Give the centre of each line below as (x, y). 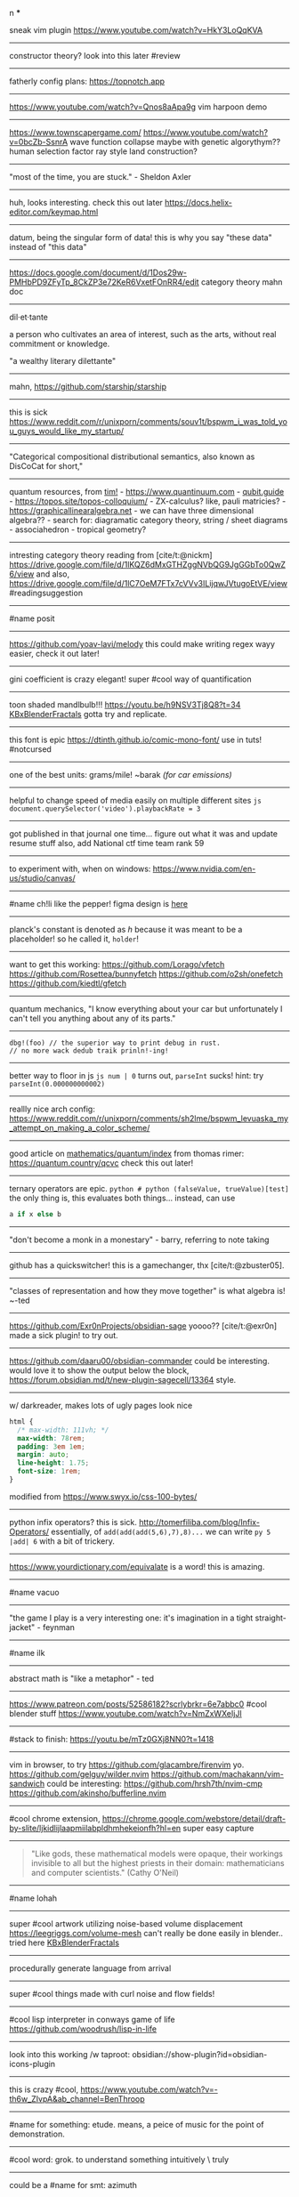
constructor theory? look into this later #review (95, 56)
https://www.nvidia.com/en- (204, 868)
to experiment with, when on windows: (80, 868)
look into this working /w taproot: (70, 2054)
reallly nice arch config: (52, 1109)
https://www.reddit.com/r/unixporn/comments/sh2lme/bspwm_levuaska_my (149, 1119)
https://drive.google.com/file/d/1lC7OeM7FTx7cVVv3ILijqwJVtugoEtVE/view (148, 583)
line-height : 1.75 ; (53, 1463)
